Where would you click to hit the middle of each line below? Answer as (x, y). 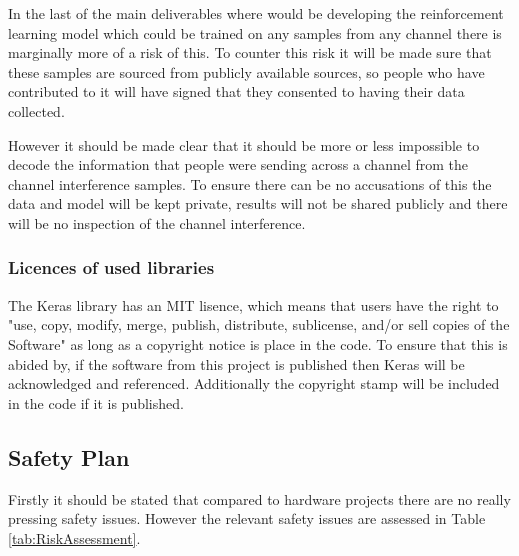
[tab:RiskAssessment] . (74, 537)
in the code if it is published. (96, 402)
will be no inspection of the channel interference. (157, 222)
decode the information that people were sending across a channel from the (238, 164)
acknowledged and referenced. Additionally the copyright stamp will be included (254, 383)
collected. (36, 110)
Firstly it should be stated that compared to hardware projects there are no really (259, 498)
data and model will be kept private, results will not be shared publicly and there (258, 203)
